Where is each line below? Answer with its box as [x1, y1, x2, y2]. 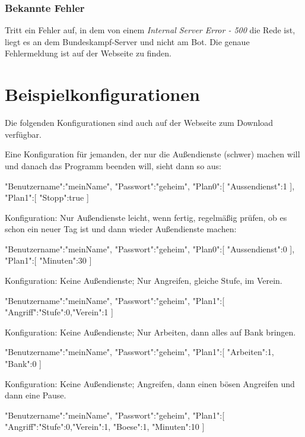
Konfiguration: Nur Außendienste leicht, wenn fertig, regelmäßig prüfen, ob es [5, 211, 287, 223]
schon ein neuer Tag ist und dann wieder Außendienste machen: [5, 223, 237, 235]
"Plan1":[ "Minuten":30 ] [5, 254, 92, 267]
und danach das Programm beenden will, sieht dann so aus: [5, 159, 221, 172]
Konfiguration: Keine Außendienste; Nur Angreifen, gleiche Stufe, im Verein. [5, 274, 282, 287]
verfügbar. [5, 128, 42, 140]
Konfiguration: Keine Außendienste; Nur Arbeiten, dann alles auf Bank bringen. [5, 325, 296, 338]
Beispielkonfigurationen [5, 82, 200, 106]
